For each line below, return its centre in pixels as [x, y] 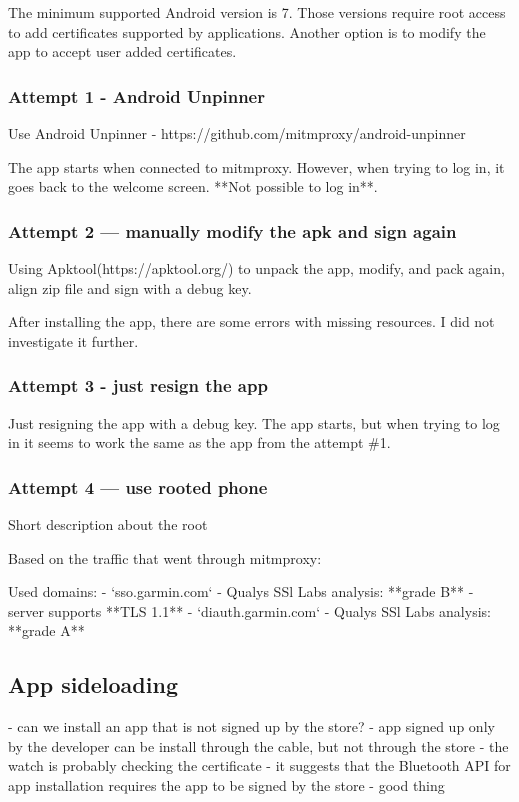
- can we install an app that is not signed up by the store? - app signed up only [251, 726]
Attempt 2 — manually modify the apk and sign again [232, 230]
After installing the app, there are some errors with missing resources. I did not [251, 321]
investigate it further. [73, 340]
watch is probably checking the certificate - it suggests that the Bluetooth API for [259, 765]
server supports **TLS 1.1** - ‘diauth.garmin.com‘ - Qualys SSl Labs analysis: [249, 610]
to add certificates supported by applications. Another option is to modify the [247, 31]
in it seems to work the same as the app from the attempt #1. [199, 442]
